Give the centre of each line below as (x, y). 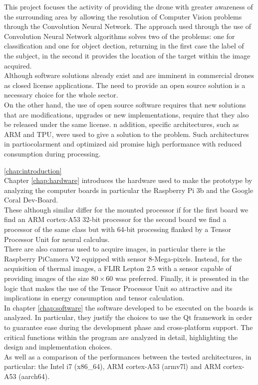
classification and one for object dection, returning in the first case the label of (124, 46)
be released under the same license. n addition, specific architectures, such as (122, 124)
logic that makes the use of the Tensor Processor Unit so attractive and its (118, 288)
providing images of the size (47, 278)
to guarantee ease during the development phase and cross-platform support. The (129, 327)
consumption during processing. (52, 153)
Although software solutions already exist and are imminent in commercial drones (129, 75)
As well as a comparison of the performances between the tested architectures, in (128, 356)
